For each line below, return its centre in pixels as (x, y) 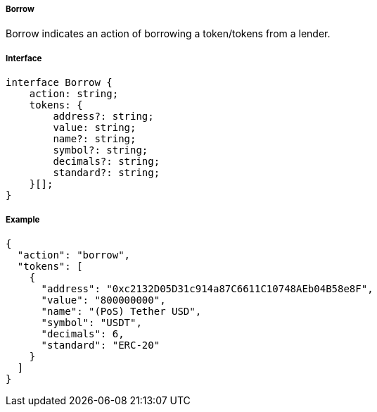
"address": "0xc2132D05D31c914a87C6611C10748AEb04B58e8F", (207, 288)
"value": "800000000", (103, 300)
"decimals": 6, (83, 333)
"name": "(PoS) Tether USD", (121, 311)
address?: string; (103, 117)
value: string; (95, 128)
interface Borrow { (59, 83)
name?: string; (95, 139)
